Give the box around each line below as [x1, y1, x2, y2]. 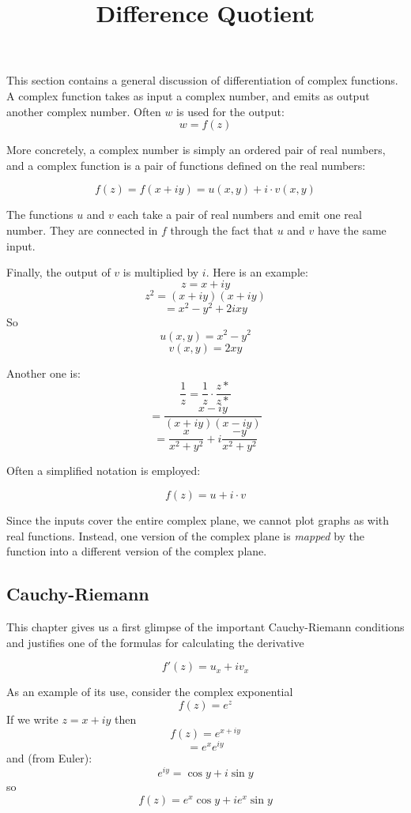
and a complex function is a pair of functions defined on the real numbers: [6, 156, 366, 173]
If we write [6, 710, 58, 727]
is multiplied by [123, 264, 199, 280]
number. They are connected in [6, 221, 158, 238]
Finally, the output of [6, 264, 111, 280]
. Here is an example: [205, 264, 308, 280]
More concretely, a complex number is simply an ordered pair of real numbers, [6, 141, 386, 158]
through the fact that [170, 221, 273, 238]
